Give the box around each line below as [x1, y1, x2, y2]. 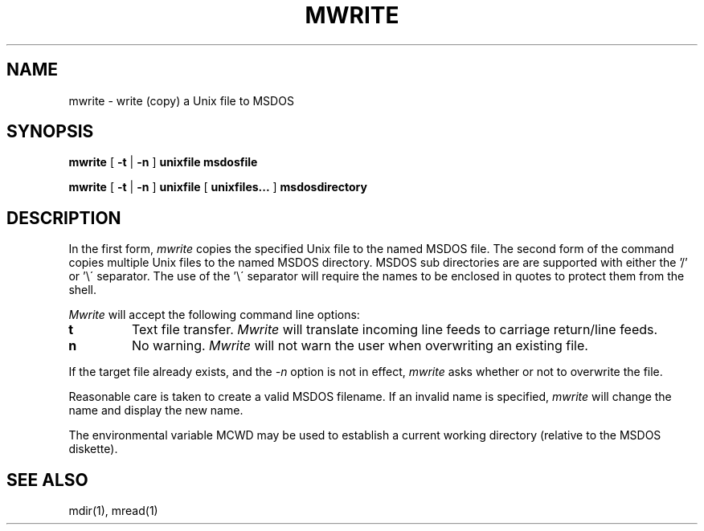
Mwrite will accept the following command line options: [68, 308, 360, 322]
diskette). [68, 442, 118, 456]
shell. [68, 283, 97, 297]
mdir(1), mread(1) [68, 504, 158, 518]
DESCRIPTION [6, 207, 121, 228]
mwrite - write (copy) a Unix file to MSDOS [68, 93, 294, 108]
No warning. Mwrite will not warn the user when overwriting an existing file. [131, 337, 588, 354]
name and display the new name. [68, 403, 244, 418]
